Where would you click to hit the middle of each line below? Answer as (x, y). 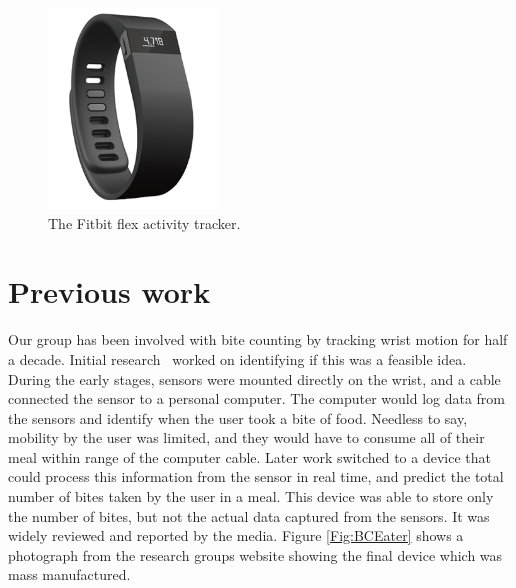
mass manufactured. (69, 574)
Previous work (109, 291)
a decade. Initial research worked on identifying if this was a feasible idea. (237, 358)
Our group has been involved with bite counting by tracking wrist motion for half (258, 339)
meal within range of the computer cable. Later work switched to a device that (249, 456)
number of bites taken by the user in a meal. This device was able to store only (251, 496)
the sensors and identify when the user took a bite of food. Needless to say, (238, 417)
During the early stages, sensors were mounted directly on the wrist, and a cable (254, 378)
